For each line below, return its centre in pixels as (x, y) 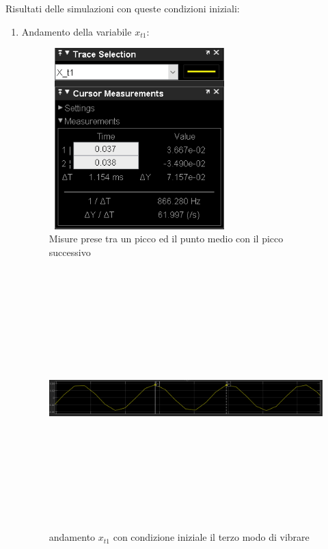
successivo (70, 252)
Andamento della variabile (77, 31)
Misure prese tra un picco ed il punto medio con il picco (166, 239)
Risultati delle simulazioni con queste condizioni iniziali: (123, 8)
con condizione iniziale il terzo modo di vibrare (211, 537)
